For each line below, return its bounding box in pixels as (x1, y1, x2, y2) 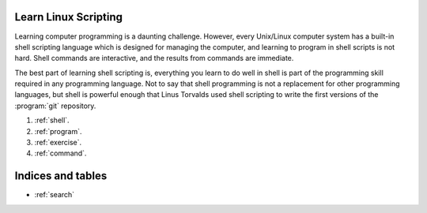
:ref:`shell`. (34, 115, 70, 125)
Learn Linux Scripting (14, 10, 123, 24)
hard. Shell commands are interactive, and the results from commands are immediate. (14, 54, 294, 63)
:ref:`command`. (34, 148, 87, 158)
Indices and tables (14, 170, 108, 183)
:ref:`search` (34, 190, 75, 200)
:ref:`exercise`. (34, 138, 82, 148)
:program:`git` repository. (14, 101, 96, 110)
